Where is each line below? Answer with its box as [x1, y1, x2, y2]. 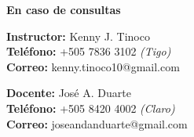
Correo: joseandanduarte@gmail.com [6, 115, 188, 132]
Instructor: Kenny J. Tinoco [6, 27, 150, 44]
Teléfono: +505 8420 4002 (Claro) [6, 99, 175, 116]
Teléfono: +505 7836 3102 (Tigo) [6, 43, 171, 59]
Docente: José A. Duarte [6, 85, 131, 101]
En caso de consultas [6, 2, 121, 17]
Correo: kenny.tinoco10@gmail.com [6, 58, 180, 74]
